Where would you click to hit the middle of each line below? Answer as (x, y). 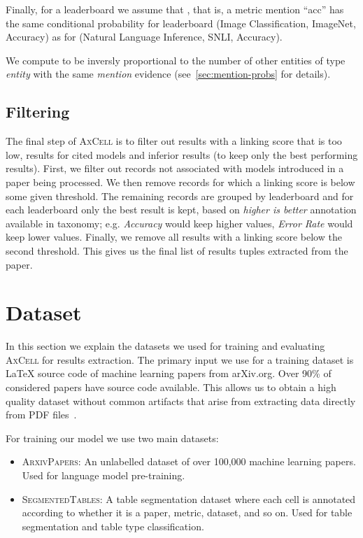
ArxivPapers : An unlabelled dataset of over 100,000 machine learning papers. (189, 461)
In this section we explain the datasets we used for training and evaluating (165, 346)
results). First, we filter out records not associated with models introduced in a (175, 168)
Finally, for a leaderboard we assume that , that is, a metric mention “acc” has (175, 9)
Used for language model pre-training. (104, 475)
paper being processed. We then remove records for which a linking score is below (180, 182)
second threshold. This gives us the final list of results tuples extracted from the (177, 250)
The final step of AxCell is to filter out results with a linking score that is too (174, 141)
